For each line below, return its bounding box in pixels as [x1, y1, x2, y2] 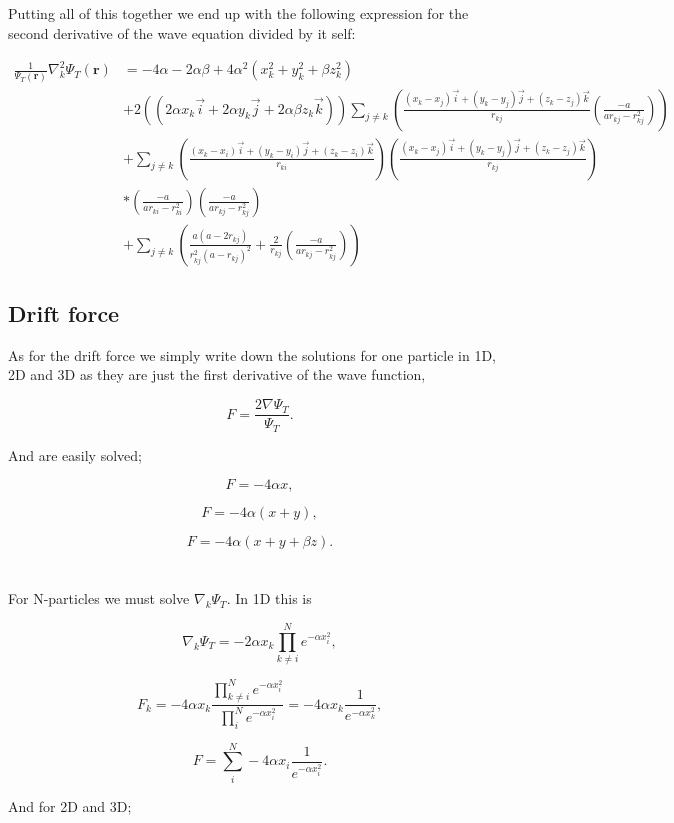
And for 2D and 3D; [8, 795, 132, 816]
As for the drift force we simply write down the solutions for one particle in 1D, [8, 344, 497, 365]
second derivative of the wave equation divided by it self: [8, 22, 356, 43]
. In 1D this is [226, 588, 312, 609]
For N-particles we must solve [8, 588, 190, 609]
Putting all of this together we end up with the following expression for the [8, 3, 469, 23]
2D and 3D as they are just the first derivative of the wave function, [8, 364, 426, 385]
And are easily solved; [8, 444, 142, 465]
